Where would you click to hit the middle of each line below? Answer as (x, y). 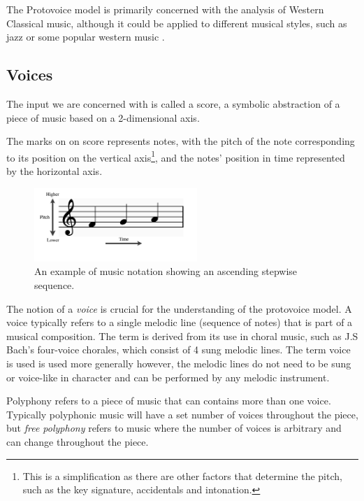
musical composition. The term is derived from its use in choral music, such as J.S (182, 336)
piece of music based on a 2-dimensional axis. (103, 117)
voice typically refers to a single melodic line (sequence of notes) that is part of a (180, 322)
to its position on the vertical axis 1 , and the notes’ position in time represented (176, 156)
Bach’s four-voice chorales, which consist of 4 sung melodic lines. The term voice (179, 350)
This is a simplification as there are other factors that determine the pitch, (182, 475)
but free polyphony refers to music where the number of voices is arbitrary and (174, 428)
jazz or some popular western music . (86, 37)
